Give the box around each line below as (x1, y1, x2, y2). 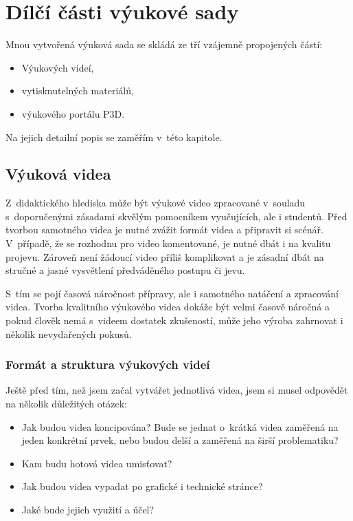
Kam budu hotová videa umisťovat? (21, 456, 172, 470)
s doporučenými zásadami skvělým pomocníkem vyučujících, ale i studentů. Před (5, 209, 348, 223)
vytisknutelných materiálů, (21, 83, 134, 98)
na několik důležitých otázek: (5, 396, 127, 411)
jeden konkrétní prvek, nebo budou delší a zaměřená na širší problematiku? (21, 433, 339, 447)
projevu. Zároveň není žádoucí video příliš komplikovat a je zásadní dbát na (5, 249, 324, 264)
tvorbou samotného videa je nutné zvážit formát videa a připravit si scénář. (5, 222, 323, 237)
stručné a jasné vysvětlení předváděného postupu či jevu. (5, 263, 245, 277)
